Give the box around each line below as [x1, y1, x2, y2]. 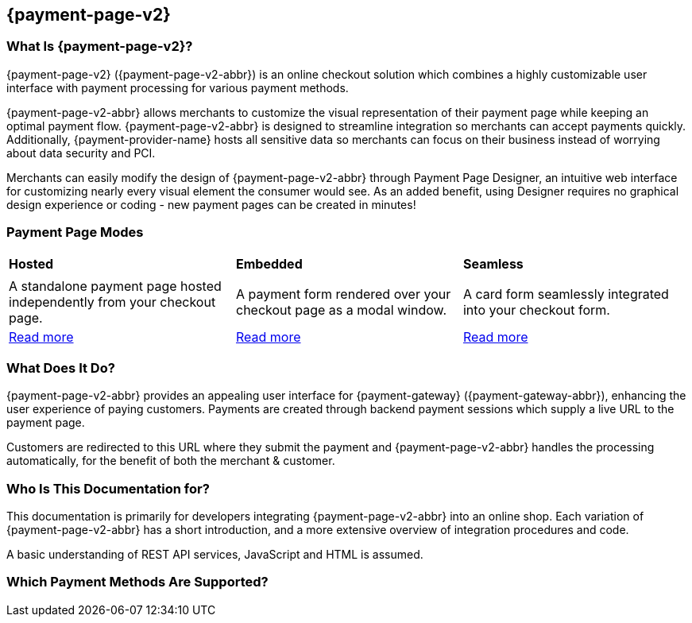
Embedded [235, 255, 303, 272]
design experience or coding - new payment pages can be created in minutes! [6, 197, 416, 211]
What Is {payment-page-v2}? [6, 38, 193, 55]
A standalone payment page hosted [9, 277, 222, 294]
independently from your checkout [9, 293, 216, 310]
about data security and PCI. [6, 145, 156, 160]
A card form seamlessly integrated [462, 285, 669, 302]
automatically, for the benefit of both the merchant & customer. [6, 454, 335, 468]
